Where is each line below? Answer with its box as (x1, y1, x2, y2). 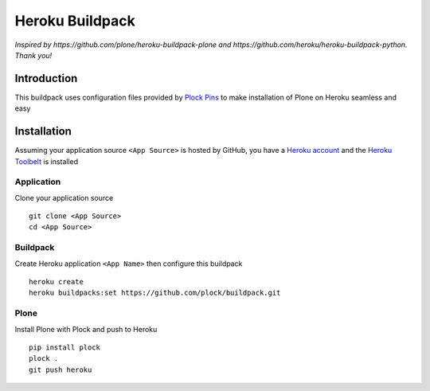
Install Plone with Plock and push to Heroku (14, 324, 158, 334)
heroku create (29, 277, 84, 286)
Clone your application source (14, 193, 114, 202)
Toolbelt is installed (14, 156, 79, 166)
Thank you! (14, 50, 53, 60)
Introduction (14, 72, 78, 85)
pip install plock (29, 342, 101, 352)
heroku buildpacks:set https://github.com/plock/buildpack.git (29, 288, 281, 298)
